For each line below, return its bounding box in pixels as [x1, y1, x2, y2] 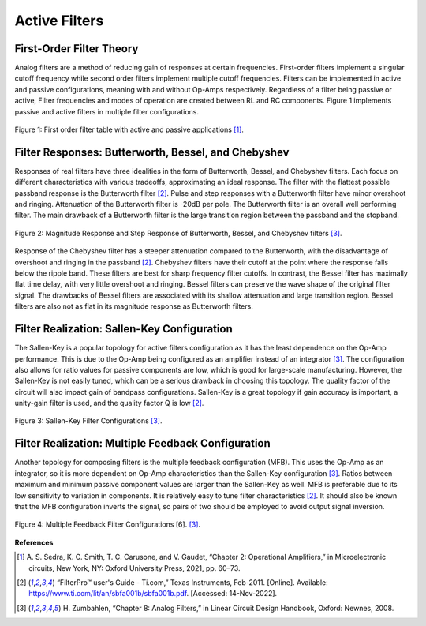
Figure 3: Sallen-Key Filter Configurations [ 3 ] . [14, 416, 163, 425]
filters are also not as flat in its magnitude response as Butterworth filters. [14, 302, 254, 311]
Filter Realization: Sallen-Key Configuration [14, 322, 233, 335]
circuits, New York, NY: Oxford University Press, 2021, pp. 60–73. [28, 563, 241, 572]
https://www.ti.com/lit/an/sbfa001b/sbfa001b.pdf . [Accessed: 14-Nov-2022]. [28, 589, 278, 598]
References [14, 538, 54, 547]
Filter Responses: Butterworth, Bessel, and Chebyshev [14, 145, 290, 159]
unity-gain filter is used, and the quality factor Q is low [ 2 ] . [14, 399, 204, 408]
